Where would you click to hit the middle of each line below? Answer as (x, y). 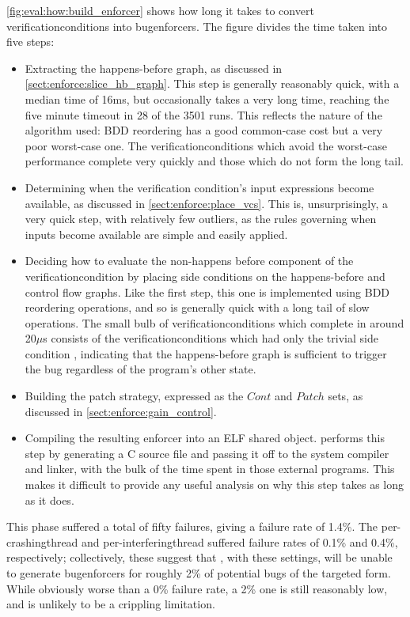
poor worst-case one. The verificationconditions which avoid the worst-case (206, 145)
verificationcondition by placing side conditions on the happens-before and (205, 276)
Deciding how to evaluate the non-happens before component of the (189, 261)
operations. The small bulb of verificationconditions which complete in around (214, 322)
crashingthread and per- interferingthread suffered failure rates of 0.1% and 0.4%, (202, 541)
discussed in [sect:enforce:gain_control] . (121, 411)
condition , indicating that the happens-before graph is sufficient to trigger (206, 353)
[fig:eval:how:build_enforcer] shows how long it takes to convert (160, 10)
